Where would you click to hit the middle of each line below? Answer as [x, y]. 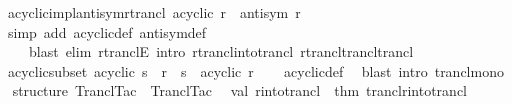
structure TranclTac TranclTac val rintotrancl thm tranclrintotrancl [239, 90]
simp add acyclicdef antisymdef [107, 31]
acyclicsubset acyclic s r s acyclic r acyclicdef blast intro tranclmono [255, 70]
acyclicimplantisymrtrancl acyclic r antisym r [154, 12]
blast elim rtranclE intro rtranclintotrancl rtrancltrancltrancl [221, 51]
